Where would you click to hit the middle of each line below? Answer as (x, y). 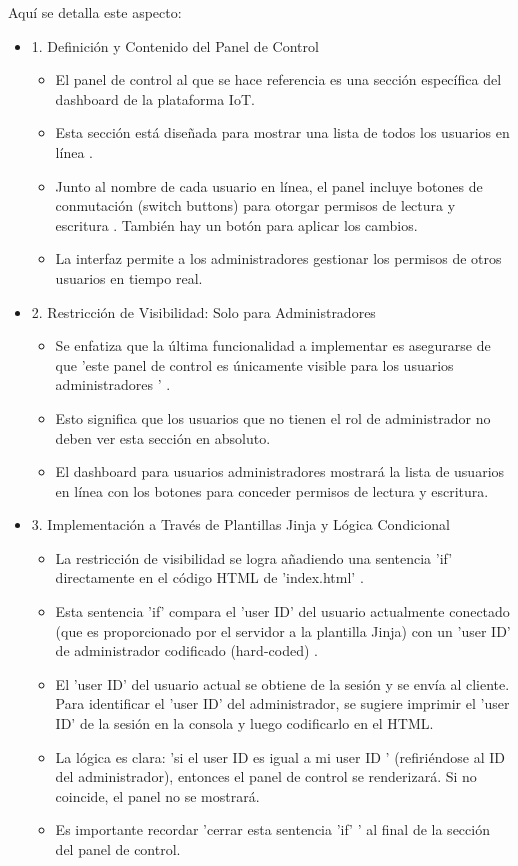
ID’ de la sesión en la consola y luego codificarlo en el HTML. (244, 723)
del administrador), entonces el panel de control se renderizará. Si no (266, 776)
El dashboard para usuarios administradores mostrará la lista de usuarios (280, 471)
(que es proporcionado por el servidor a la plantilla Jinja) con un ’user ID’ (283, 630)
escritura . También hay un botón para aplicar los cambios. (236, 224)
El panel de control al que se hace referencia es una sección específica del (278, 79)
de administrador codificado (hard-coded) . (186, 650)
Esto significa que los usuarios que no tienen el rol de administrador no (273, 417)
